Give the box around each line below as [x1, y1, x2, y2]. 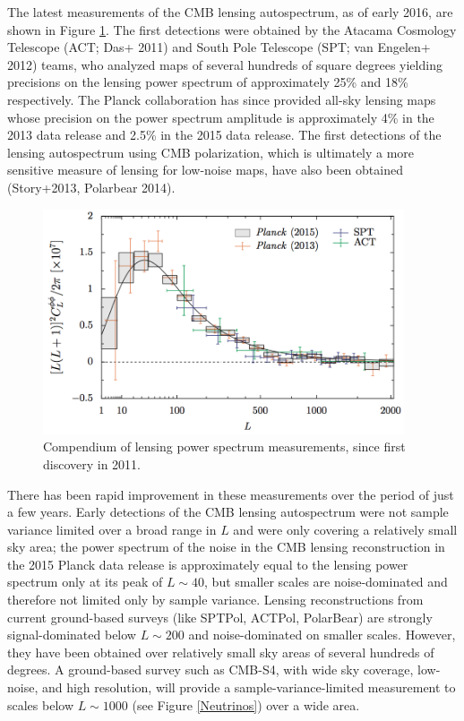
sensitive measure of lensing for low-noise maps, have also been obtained [7, 160, 403, 179]
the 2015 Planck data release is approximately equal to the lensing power [7, 554, 408, 573]
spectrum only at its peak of [7, 572, 163, 591]
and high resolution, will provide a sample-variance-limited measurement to [41, 678, 456, 697]
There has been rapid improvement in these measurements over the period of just [7, 485, 454, 503]
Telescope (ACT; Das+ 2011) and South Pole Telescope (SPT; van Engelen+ [7, 38, 431, 56]
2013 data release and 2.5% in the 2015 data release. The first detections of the [7, 125, 442, 144]
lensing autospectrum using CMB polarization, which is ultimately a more [7, 142, 415, 161]
